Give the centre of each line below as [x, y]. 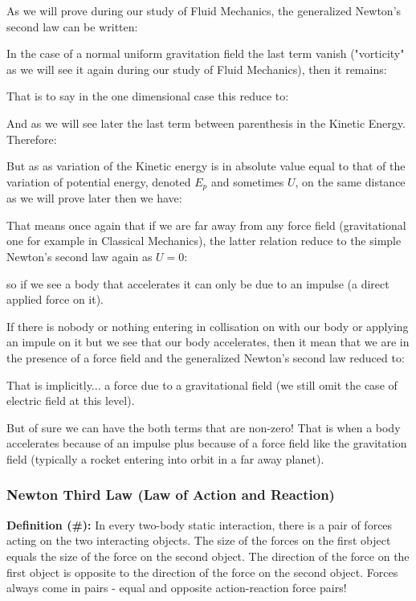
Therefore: [32, 139]
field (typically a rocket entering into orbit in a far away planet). [165, 458]
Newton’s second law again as [80, 256]
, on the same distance [350, 181]
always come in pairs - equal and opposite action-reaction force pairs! [177, 588]
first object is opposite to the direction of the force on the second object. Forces [202, 572]
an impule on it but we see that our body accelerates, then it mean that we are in [208, 342]
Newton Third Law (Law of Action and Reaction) [171, 495]
